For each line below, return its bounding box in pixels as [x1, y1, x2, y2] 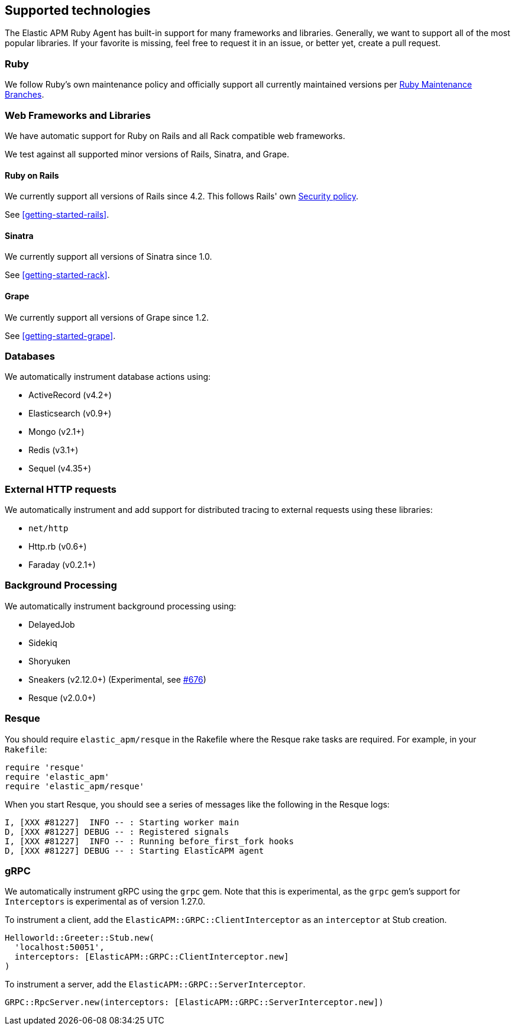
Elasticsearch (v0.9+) [28, 408, 112, 419]
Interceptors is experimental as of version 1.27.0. [5, 896, 206, 907]
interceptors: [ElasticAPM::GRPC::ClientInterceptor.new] [14, 952, 289, 962]
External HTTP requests [5, 483, 116, 495]
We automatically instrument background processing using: [5, 600, 237, 611]
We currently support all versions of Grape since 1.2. [5, 312, 209, 322]
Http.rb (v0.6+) [28, 541, 87, 552]
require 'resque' [5, 762, 85, 772]
